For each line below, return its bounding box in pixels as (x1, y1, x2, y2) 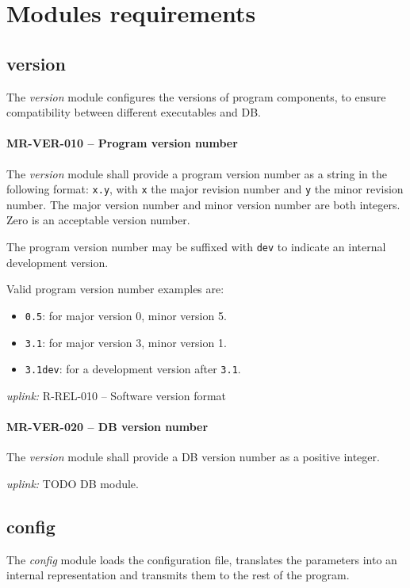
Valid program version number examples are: (6, 281, 224, 297)
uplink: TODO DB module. (6, 475, 139, 491)
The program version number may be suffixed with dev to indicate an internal (6, 239, 386, 254)
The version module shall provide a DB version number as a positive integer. (6, 449, 380, 465)
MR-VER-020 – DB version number (6, 418, 209, 434)
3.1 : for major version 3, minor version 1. (25, 334, 227, 350)
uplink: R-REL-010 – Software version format (6, 387, 227, 403)
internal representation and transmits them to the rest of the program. (6, 567, 350, 583)
